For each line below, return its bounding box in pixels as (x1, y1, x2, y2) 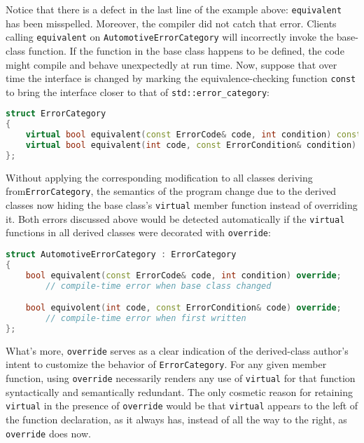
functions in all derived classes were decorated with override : (6, 225, 271, 240)
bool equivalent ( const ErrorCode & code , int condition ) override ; (25, 270, 342, 280)
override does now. (6, 425, 91, 440)
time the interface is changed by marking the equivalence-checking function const (6, 71, 356, 86)
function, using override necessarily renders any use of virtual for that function (6, 371, 356, 386)
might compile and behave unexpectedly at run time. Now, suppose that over (6, 57, 337, 71)
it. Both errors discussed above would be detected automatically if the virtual (6, 211, 345, 226)
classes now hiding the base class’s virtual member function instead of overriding (6, 198, 358, 212)
